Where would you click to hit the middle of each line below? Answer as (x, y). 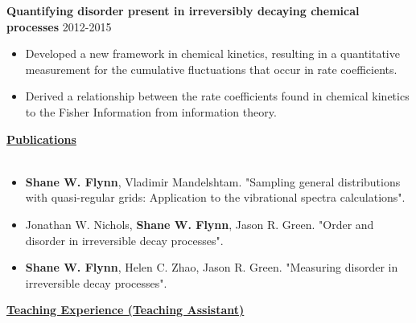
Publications (41, 139)
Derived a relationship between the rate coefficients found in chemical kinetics (217, 96)
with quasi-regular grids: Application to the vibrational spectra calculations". (215, 197)
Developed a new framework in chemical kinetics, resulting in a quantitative (212, 53)
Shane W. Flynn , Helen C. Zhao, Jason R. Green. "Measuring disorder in (212, 267)
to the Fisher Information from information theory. (151, 111)
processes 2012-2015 (59, 26)
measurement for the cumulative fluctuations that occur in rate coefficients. (211, 69)
